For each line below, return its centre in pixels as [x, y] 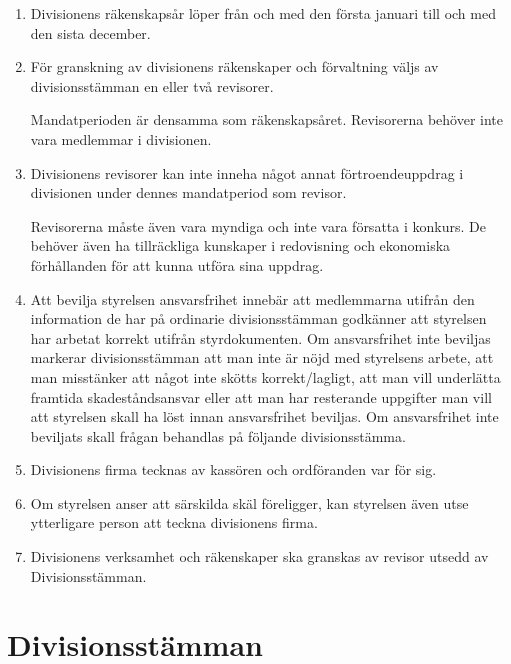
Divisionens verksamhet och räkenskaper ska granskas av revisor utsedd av [259, 556]
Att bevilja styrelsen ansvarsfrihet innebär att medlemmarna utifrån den [252, 298]
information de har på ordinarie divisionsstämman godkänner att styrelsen [258, 318]
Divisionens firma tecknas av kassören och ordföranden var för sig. [233, 469]
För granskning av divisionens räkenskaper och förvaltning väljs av [234, 66]
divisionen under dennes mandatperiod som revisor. [188, 192]
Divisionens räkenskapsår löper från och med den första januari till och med [263, 13]
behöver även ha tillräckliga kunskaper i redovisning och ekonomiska [240, 245]
